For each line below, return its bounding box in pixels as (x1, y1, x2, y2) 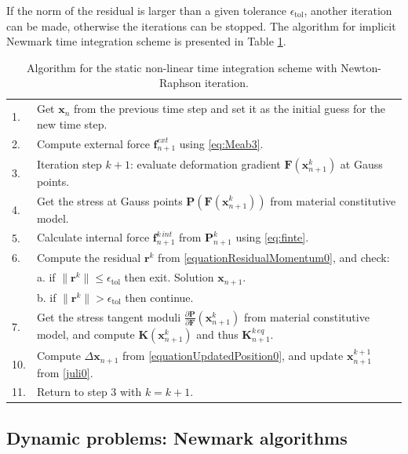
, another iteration (304, 2, 392, 18)
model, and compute (36, 325, 135, 342)
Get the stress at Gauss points (36, 192, 183, 209)
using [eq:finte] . (235, 229, 309, 245)
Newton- (341, 59, 381, 75)
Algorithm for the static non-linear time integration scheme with (27, 59, 337, 75)
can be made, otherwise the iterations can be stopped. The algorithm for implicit (6, 17, 396, 34)
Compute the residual (36, 249, 141, 266)
